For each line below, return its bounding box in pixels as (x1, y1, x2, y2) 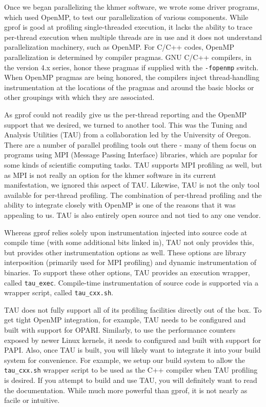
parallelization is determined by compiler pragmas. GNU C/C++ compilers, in (4, 51, 252, 62)
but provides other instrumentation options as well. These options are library (4, 247, 247, 257)
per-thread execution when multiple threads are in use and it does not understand (4, 31, 262, 42)
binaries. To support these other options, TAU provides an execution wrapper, (4, 267, 250, 277)
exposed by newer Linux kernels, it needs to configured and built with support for (4, 334, 261, 345)
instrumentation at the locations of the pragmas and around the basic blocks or (4, 82, 254, 92)
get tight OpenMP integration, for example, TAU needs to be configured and (4, 314, 246, 325)
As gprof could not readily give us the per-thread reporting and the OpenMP (4, 109, 247, 119)
